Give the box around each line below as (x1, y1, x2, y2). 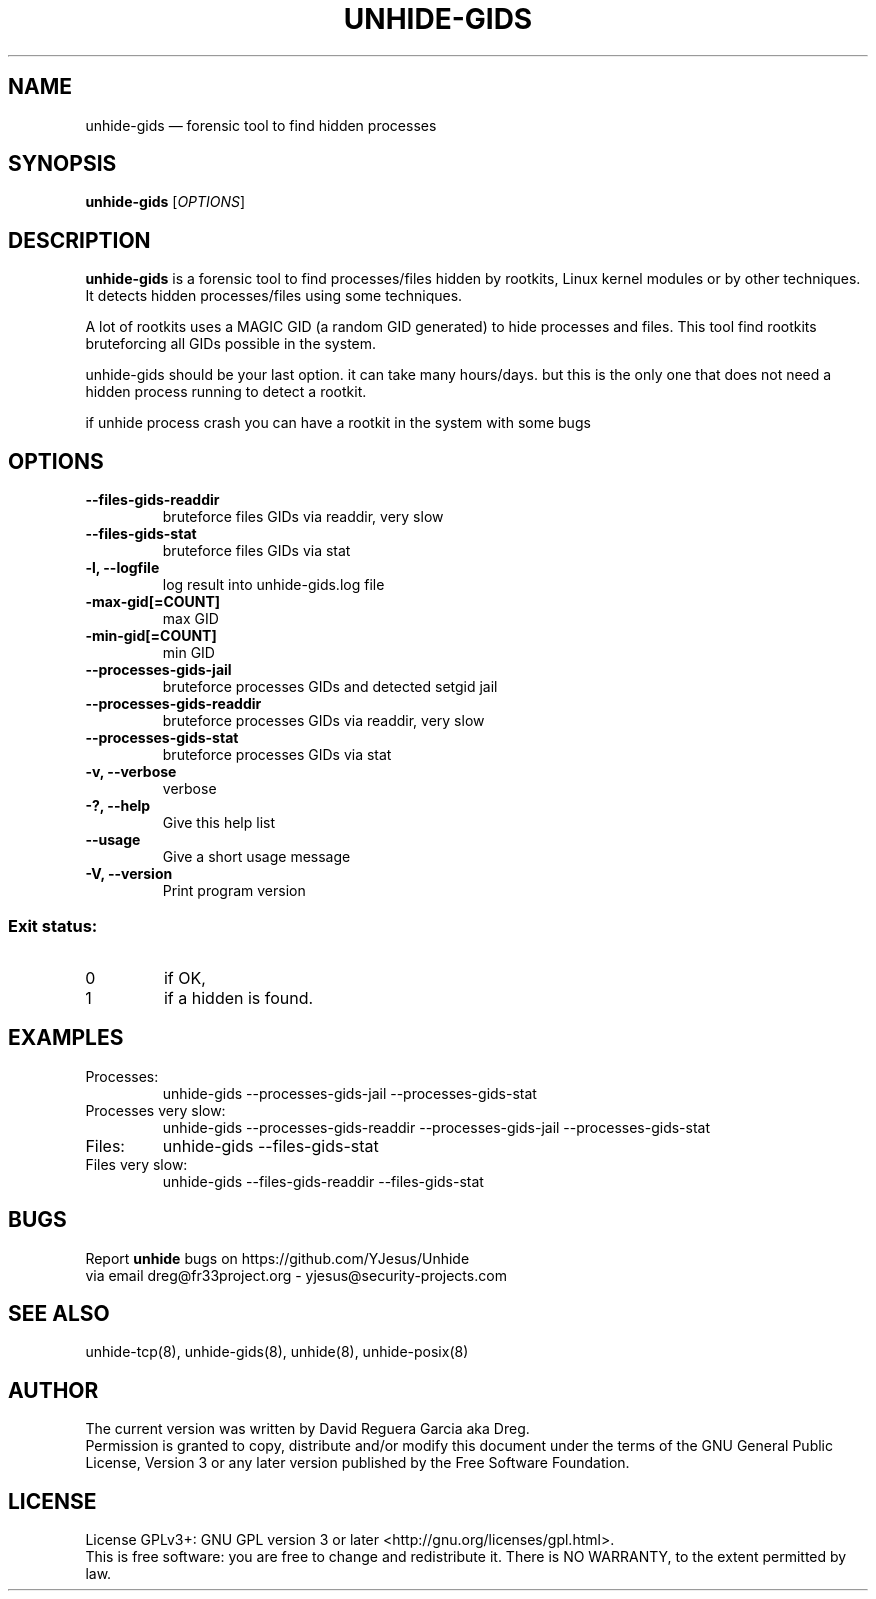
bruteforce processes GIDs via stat (162, 746, 392, 764)
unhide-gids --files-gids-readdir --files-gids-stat (162, 1172, 484, 1190)
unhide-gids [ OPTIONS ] (85, 193, 246, 211)
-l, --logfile (85, 559, 160, 577)
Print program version (162, 882, 306, 900)
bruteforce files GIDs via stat (162, 542, 351, 560)
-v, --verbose (85, 763, 177, 781)
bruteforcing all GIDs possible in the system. (85, 335, 377, 353)
